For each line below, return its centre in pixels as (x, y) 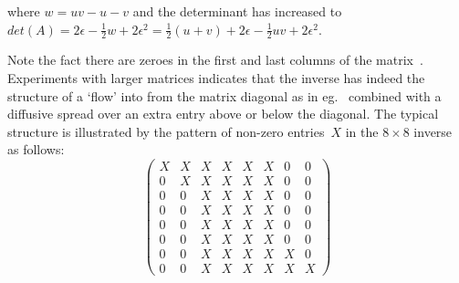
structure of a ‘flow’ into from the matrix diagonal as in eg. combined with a (224, 95)
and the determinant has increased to (237, 11)
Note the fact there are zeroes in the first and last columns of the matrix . (215, 60)
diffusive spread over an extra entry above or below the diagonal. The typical (223, 114)
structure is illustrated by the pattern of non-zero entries (166, 131)
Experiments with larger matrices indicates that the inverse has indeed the (216, 78)
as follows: (36, 149)
